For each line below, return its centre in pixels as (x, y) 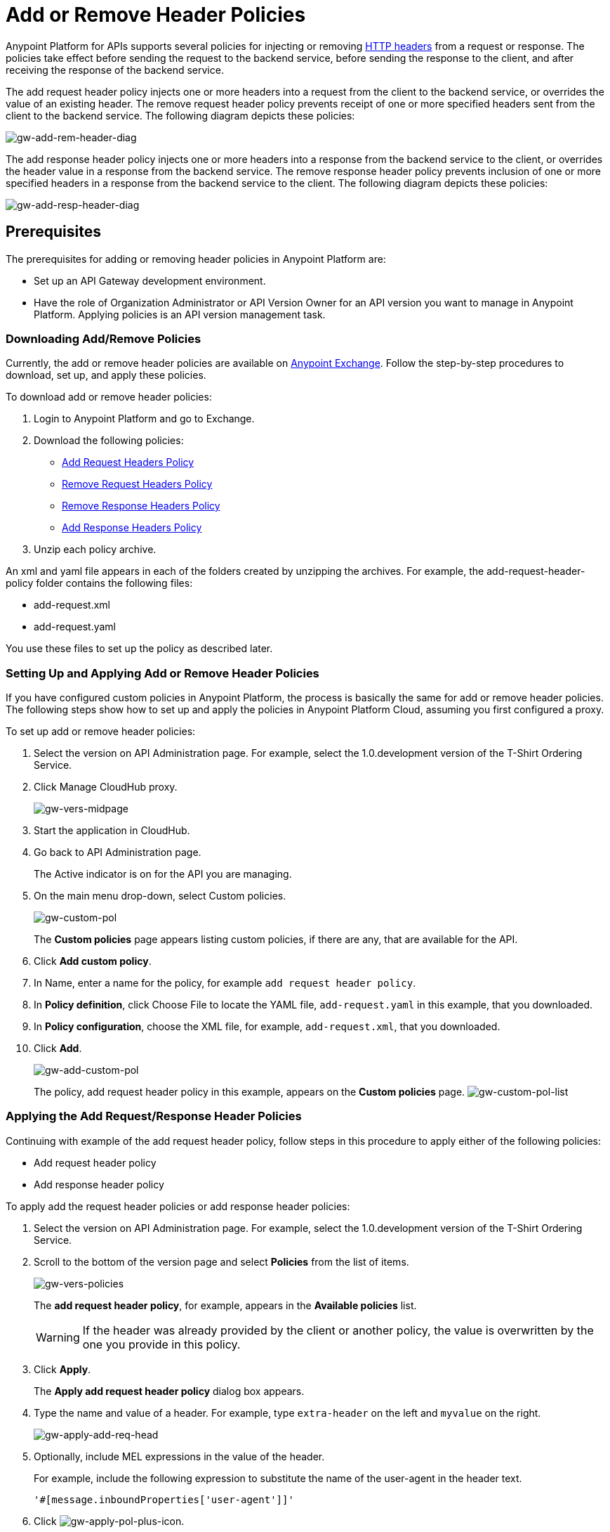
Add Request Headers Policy (128, 462)
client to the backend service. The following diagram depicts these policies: (180, 115)
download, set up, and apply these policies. (106, 375)
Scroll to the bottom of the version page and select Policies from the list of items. (221, 1261)
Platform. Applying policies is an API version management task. (180, 314)
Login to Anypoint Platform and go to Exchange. (144, 419)
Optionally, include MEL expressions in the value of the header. (179, 1456)
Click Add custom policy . (93, 961)
